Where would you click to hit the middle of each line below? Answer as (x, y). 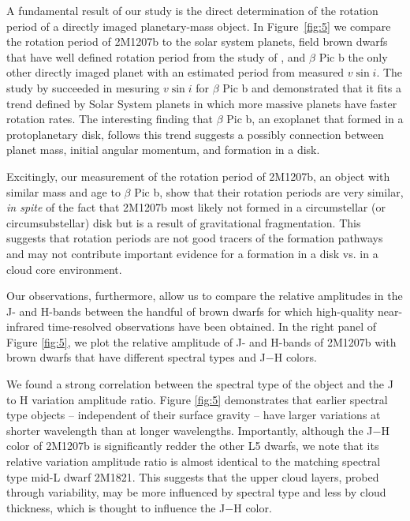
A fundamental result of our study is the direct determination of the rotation (192, 10)
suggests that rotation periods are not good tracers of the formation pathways (195, 238)
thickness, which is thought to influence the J (116, 507)
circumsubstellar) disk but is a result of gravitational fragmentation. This (184, 222)
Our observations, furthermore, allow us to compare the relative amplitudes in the (205, 296)
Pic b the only (353, 56)
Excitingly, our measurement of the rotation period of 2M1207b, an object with (198, 176)
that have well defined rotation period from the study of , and (156, 56)
